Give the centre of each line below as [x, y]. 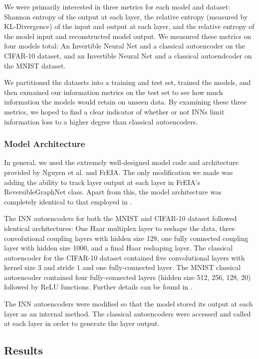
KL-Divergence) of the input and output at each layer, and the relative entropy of [129, 26]
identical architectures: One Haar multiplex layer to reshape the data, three [120, 228]
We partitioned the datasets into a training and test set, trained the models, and [128, 82]
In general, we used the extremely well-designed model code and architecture [122, 162]
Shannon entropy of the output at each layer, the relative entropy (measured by [126, 16]
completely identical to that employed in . [68, 201]
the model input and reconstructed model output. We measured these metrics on [128, 36]
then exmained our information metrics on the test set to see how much [114, 92]
